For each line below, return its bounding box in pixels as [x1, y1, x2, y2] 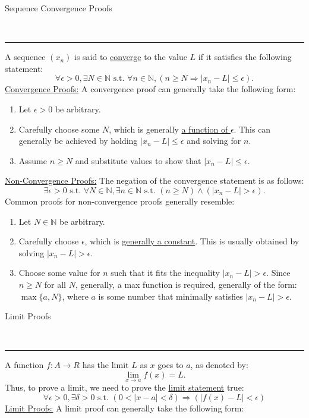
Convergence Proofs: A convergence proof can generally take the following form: [5, 83, 296, 95]
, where [62, 290, 89, 302]
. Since [266, 266, 291, 279]
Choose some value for [18, 266, 100, 279]
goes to [157, 359, 184, 371]
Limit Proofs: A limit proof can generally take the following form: [5, 401, 244, 414]
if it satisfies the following [198, 51, 292, 63]
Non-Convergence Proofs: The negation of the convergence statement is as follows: [5, 174, 304, 187]
